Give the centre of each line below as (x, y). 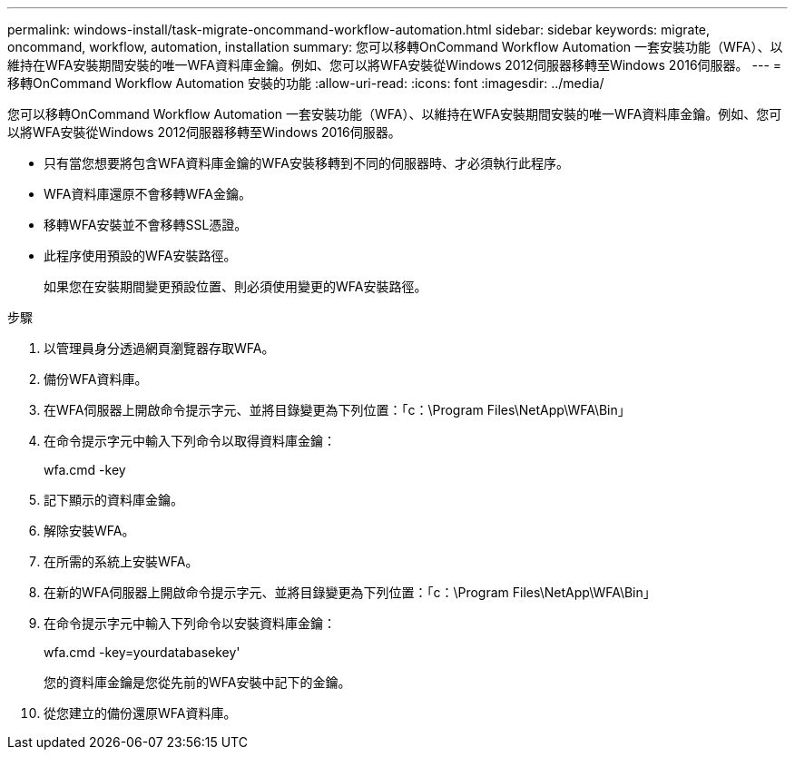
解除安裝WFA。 (89, 531)
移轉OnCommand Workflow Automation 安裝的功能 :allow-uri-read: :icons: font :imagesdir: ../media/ (306, 83)
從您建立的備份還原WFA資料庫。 (140, 713)
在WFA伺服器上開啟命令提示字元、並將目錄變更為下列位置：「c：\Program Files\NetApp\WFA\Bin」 (337, 410)
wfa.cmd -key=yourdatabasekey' (142, 652)
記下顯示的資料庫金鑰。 (113, 500)
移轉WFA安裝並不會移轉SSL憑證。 (146, 225)
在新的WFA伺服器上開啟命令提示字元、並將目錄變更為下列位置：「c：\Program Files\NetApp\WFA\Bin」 (350, 592)
